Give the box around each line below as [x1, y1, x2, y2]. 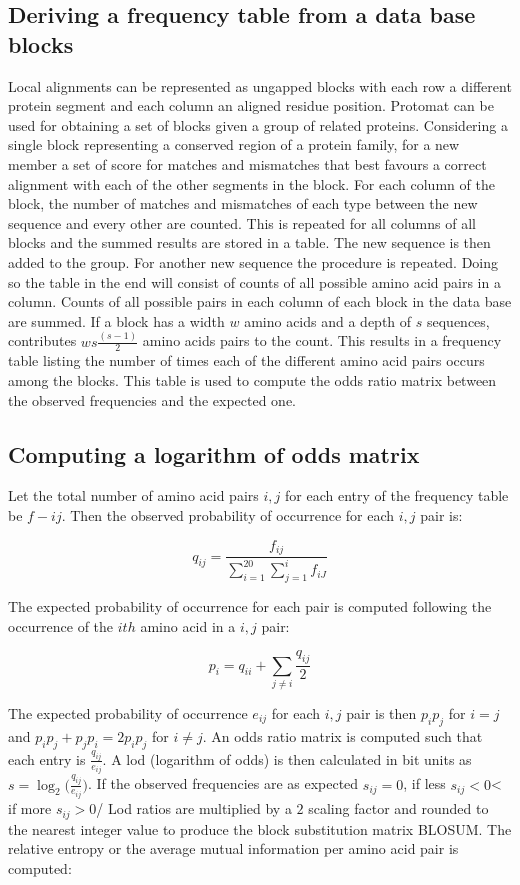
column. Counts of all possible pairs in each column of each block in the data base [8, 291, 512, 312]
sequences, [426, 310, 490, 331]
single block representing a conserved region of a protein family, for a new [8, 134, 460, 155]
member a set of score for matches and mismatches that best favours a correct [8, 153, 487, 174]
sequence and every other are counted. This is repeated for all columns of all [8, 212, 476, 233]
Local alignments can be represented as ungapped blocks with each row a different [8, 75, 512, 96]
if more [8, 798, 52, 819]
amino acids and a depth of [244, 310, 412, 331]
